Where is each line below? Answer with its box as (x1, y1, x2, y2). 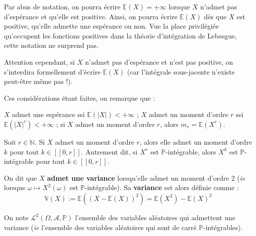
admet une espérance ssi (12, 109, 85, 119)
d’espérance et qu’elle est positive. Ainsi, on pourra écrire (4, 11, 178, 21)
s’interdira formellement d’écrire (4, 66, 101, 77)
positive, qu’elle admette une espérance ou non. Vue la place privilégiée (4, 21, 219, 31)
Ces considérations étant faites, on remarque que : (4, 92, 155, 103)
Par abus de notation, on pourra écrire (4, 1, 121, 11)
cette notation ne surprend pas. (4, 40, 99, 50)
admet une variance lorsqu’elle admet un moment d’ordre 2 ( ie (47, 172, 245, 183)
